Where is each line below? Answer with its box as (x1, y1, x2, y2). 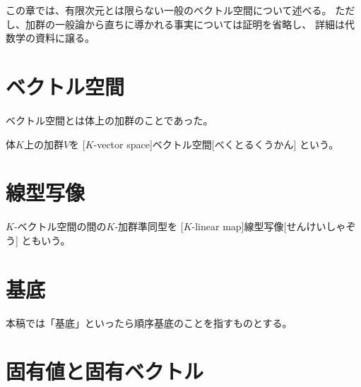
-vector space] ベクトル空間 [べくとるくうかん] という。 (93, 136, 339, 151)
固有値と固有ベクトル (6, 357, 204, 386)
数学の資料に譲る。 (6, 30, 95, 45)
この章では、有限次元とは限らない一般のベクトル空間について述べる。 (6, 3, 332, 17)
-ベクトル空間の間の (13, 219, 107, 234)
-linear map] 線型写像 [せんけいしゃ (191, 219, 346, 234)
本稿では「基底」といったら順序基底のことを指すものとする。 (6, 315, 292, 330)
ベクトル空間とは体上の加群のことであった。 (6, 112, 213, 127)
